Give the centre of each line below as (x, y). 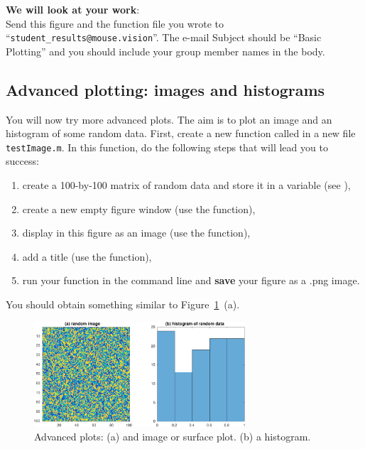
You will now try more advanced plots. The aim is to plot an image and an (169, 119)
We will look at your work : (73, 9)
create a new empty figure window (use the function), (139, 209)
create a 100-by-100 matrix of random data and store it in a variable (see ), (186, 185)
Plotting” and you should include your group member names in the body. (165, 51)
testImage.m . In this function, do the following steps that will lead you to (167, 147)
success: (22, 161)
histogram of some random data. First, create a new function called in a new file (181, 133)
